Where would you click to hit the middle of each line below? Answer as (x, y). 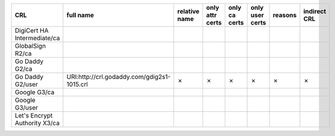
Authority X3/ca (37, 123)
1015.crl (77, 84)
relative (189, 11)
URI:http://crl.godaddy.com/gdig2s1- (119, 77)
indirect (315, 11)
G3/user (27, 107)
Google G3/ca (35, 92)
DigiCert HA (32, 30)
